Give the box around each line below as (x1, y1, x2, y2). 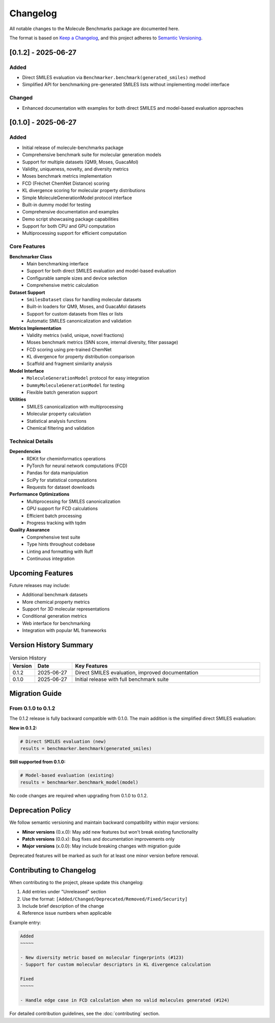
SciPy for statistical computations (26, 477, 97, 483)
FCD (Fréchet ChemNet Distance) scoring (22, 180, 109, 186)
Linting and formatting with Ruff (26, 548, 93, 554)
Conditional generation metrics (22, 613, 87, 619)
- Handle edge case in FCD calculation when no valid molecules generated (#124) (20, 997, 230, 1003)
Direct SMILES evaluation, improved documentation (75, 669, 199, 676)
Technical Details (9, 437, 53, 445)
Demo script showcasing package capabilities (22, 216, 119, 222)
